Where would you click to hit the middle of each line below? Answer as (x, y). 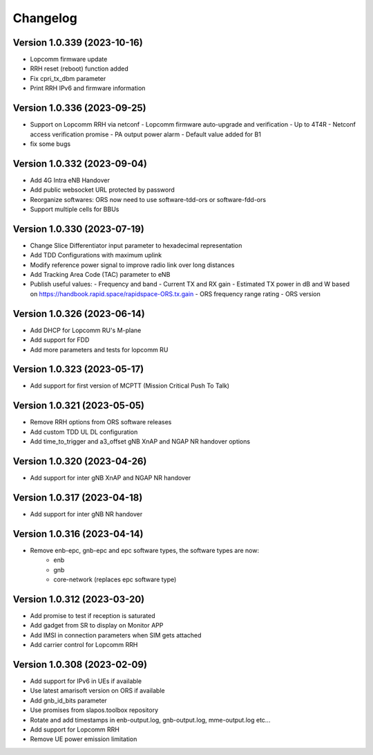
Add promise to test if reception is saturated (93, 615)
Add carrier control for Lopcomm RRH (84, 645)
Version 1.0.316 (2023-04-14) (78, 534)
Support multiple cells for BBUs (75, 209)
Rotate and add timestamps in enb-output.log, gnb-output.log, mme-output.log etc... (150, 720)
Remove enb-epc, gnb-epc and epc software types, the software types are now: (144, 550)
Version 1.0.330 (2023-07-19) (78, 229)
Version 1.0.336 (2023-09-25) (79, 108)
